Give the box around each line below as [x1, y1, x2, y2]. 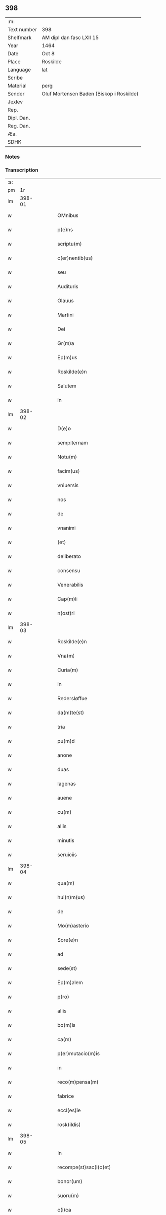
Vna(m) [57, 652, 75, 659]
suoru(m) [57, 1192, 79, 1199]
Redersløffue [57, 695, 87, 702]
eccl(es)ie [57, 1107, 81, 1114]
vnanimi [57, 525, 76, 532]
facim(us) [57, 468, 80, 475]
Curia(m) [57, 667, 79, 673]
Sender [7, 90, 25, 97]
